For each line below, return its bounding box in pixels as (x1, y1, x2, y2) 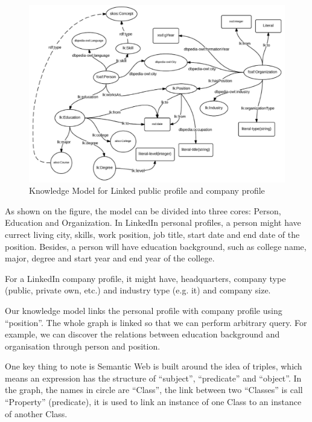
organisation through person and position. (5, 339, 161, 352)
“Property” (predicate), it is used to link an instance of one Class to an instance (5, 395, 302, 408)
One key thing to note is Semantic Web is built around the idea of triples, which (5, 360, 302, 372)
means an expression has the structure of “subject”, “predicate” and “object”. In (5, 371, 302, 384)
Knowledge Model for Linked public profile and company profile (29, 184, 265, 197)
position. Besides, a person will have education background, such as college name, (5, 240, 307, 252)
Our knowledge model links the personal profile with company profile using (5, 304, 282, 316)
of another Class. (5, 407, 68, 420)
